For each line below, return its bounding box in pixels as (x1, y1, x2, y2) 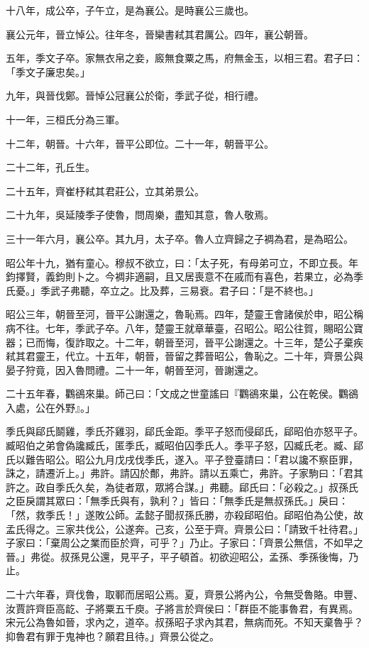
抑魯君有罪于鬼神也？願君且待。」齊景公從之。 (6, 628, 219, 643)
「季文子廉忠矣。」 (6, 64, 90, 79)
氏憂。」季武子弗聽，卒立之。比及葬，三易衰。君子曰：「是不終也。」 (6, 282, 319, 297)
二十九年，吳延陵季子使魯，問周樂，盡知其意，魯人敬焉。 (6, 207, 274, 222)
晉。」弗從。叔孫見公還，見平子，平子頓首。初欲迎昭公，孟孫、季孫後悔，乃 (6, 549, 358, 564)
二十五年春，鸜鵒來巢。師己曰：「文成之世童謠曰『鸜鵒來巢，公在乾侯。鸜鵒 (6, 386, 358, 401)
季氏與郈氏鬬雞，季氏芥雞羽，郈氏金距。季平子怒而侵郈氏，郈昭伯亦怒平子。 (6, 424, 363, 439)
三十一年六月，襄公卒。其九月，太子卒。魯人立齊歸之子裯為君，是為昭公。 (6, 231, 353, 246)
